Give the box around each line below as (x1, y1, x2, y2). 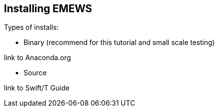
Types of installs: (4, 23, 59, 32)
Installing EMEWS (4, 2, 92, 15)
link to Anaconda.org (4, 53, 71, 62)
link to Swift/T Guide (4, 84, 70, 92)
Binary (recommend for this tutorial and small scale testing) (24, 38, 215, 47)
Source (24, 68, 47, 77)
